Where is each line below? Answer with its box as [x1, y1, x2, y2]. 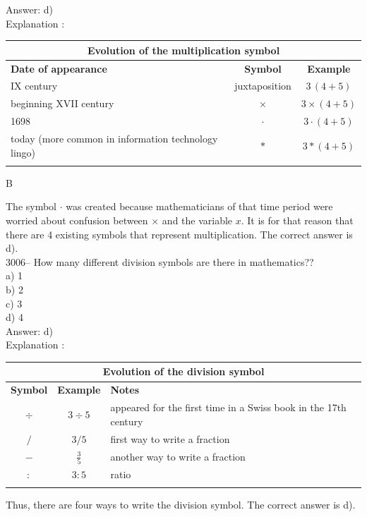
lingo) [11, 145, 36, 159]
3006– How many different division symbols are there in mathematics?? [6, 254, 314, 269]
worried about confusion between [6, 213, 148, 228]
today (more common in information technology [11, 130, 218, 145]
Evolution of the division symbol [102, 364, 265, 379]
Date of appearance [11, 61, 107, 75]
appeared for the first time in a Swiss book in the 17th [110, 400, 347, 415]
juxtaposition [234, 78, 291, 93]
